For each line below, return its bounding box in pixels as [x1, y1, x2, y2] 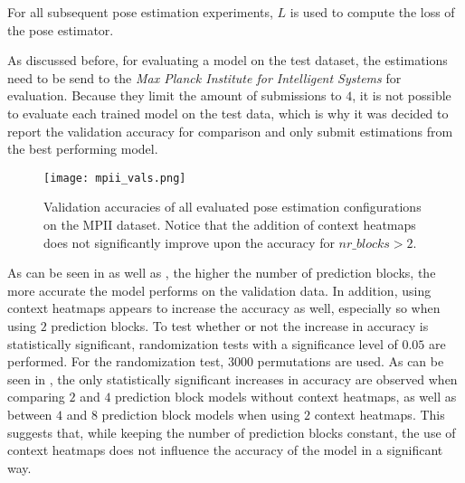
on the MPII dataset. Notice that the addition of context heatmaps [43, 215, 416, 233]
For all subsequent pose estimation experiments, [7, 3, 273, 21]
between [7, 404, 52, 423]
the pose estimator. [7, 20, 114, 39]
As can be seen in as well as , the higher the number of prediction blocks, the [7, 263, 436, 282]
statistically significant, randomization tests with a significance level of [7, 334, 398, 353]
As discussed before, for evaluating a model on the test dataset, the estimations [7, 51, 448, 70]
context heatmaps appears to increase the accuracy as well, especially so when [7, 298, 441, 317]
